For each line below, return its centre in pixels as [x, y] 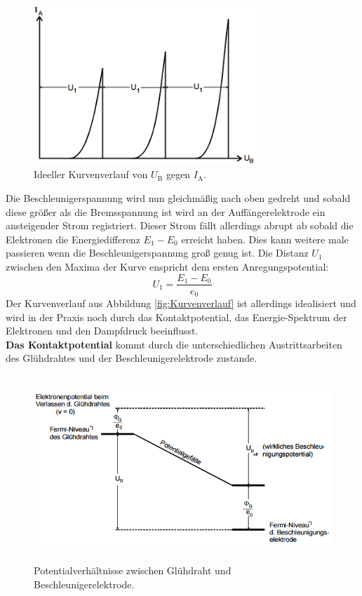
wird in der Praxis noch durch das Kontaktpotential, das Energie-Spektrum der [176, 317]
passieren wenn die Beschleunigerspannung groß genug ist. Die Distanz [157, 253]
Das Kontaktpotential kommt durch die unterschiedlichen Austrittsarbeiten [174, 344]
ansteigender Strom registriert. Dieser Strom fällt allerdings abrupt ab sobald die [180, 225]
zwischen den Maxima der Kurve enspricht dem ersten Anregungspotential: [167, 266]
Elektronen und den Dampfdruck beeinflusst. [102, 331]
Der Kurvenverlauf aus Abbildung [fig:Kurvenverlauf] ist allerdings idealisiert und [181, 303]
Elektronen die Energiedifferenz [73, 239]
